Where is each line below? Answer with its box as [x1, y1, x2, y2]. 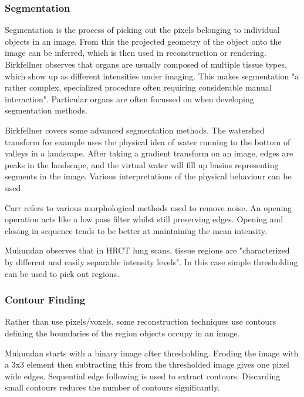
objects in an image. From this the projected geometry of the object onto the [5, 35, 282, 47]
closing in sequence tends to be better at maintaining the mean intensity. [5, 224, 267, 236]
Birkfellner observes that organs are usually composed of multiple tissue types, [5, 58, 287, 70]
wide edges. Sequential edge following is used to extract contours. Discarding [5, 369, 281, 382]
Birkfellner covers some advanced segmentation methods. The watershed [5, 124, 265, 136]
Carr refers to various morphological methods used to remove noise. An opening [5, 201, 292, 213]
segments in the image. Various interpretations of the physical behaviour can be [5, 170, 292, 182]
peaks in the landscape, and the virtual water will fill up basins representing [5, 158, 279, 171]
